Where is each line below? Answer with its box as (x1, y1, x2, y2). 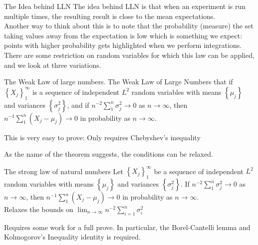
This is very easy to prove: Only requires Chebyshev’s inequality (4, 132, 201, 142)
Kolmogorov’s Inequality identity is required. (4, 232, 141, 242)
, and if (67, 99, 89, 110)
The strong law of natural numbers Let (4, 166, 123, 176)
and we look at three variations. (4, 59, 101, 70)
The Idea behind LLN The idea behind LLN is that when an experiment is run (4, 1, 246, 11)
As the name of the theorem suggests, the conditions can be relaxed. (4, 149, 213, 159)
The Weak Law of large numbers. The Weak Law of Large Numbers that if (4, 76, 233, 87)
